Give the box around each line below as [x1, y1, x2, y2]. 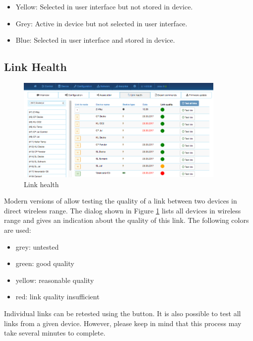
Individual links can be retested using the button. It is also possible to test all [4, 308, 241, 318]
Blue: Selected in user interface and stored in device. [15, 35, 175, 45]
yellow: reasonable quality [15, 274, 94, 285]
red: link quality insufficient [15, 291, 100, 302]
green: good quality [15, 258, 74, 269]
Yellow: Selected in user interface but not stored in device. [15, 1, 193, 11]
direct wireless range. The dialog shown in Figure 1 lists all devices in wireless [4, 205, 241, 215]
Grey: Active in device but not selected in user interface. [15, 18, 188, 28]
